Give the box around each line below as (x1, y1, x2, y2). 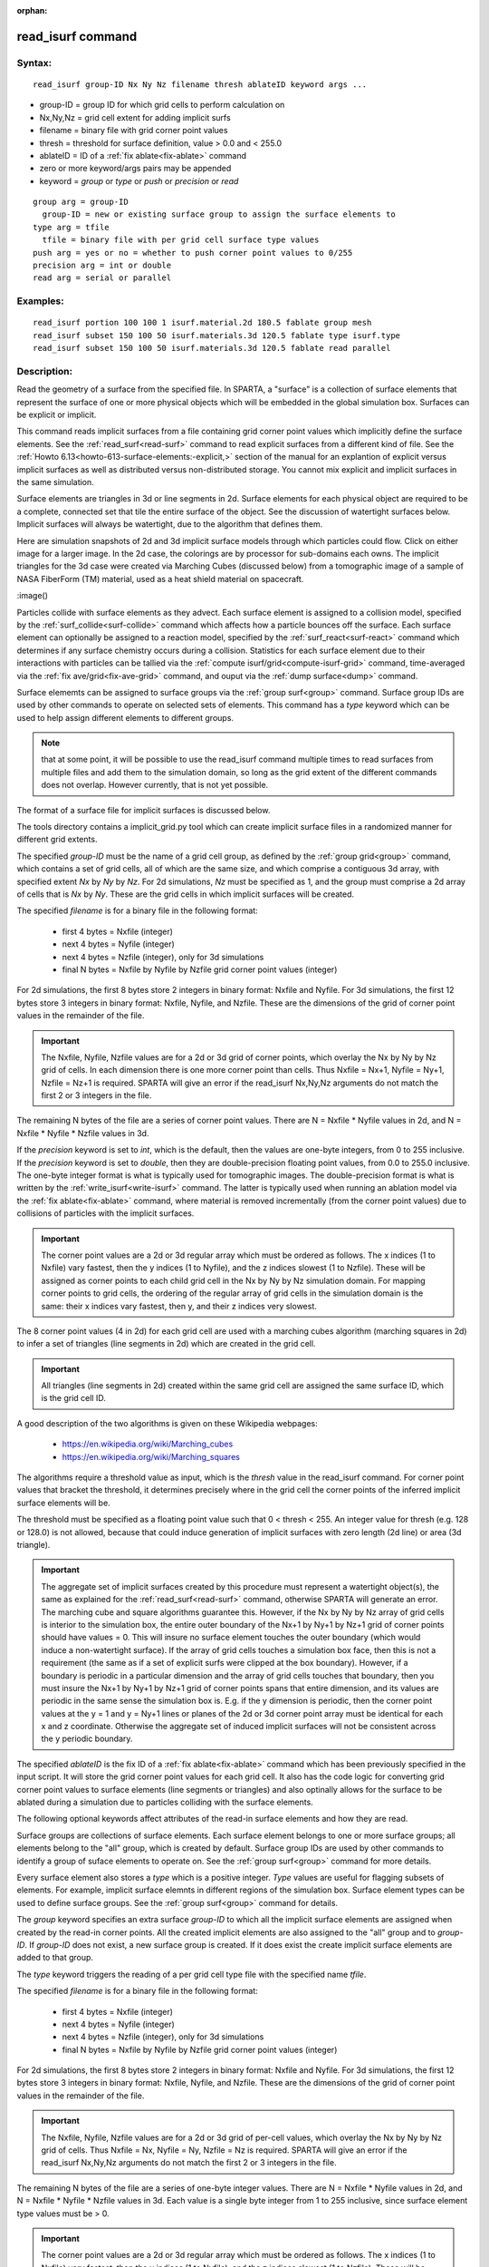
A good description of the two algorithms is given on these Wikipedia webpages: (16, 1417, 319, 1428)
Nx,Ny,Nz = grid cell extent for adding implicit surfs (39, 112, 231, 122)
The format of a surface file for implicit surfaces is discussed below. (16, 804, 271, 815)
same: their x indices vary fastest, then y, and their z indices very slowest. (41, 1300, 317, 1311)
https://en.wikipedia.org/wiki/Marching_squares (62, 1451, 240, 1462)
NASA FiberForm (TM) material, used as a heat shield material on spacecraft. (16, 573, 304, 584)
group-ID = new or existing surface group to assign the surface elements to (42, 209, 396, 219)
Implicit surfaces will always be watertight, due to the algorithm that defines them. (16, 519, 323, 530)
